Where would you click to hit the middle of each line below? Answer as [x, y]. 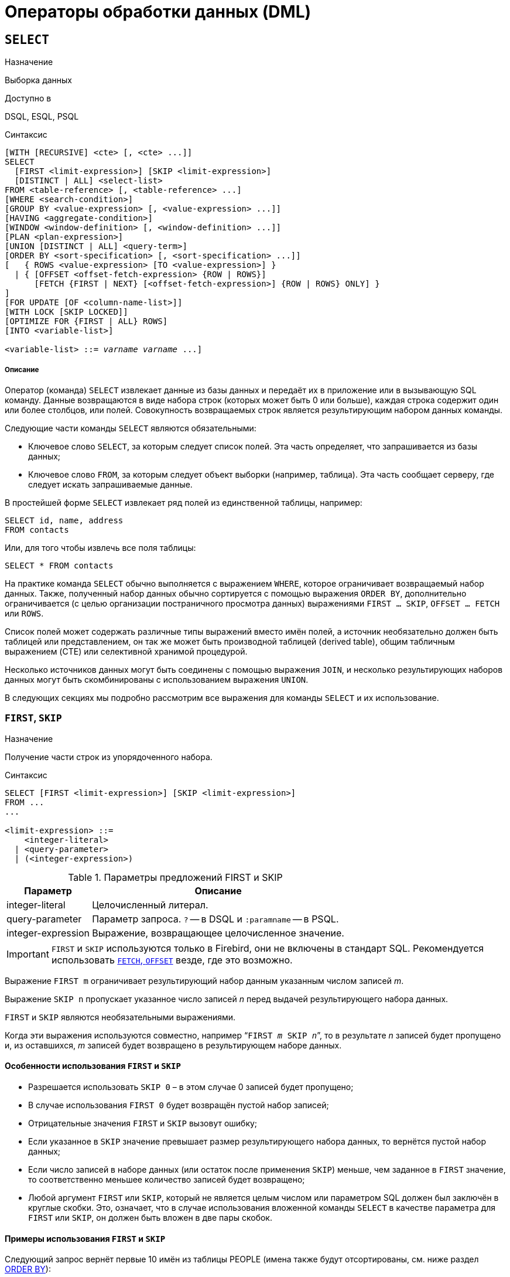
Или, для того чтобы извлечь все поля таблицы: [100, 547]
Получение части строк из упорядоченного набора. [109, 757]
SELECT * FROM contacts [59, 565]
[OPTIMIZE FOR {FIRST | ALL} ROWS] [86, 321]
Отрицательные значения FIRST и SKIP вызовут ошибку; [143, 1123]
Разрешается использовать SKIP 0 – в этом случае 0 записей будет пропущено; [191, 1087]
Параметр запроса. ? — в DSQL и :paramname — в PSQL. [215, 919]
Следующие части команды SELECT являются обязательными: [131, 428]
